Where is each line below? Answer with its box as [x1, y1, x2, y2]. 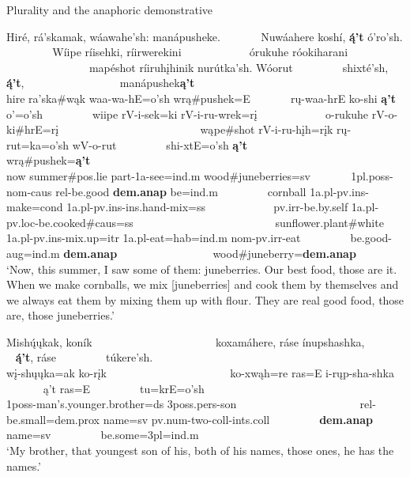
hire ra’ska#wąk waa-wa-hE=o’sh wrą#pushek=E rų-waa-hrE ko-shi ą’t [6, 89, 396, 106]
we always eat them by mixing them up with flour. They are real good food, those [6, 291, 404, 308]
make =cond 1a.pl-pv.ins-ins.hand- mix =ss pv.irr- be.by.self [6, 199, 348, 215]
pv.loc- [6, 214, 39, 230]
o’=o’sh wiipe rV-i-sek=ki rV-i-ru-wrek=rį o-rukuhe [6, 105, 369, 122]
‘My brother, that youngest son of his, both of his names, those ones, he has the [6, 442, 394, 459]
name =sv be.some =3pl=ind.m [6, 426, 199, 443]
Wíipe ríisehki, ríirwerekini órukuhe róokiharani [52, 44, 348, 60]
